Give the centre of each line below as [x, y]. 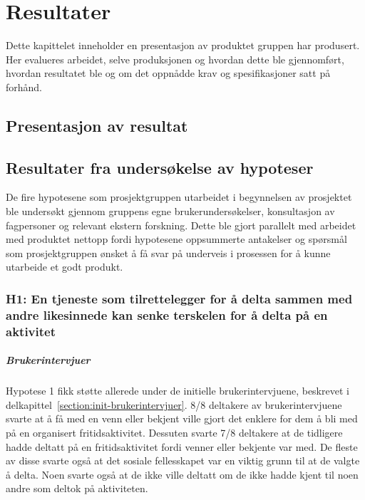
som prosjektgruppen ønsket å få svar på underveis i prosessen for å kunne [168, 252]
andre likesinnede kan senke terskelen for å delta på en [167, 314]
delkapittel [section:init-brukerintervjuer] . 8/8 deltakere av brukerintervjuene [174, 404]
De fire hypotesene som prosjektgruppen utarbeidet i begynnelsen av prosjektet [179, 197]
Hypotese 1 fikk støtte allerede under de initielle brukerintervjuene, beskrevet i [178, 391]
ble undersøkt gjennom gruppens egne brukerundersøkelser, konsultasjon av [170, 211]
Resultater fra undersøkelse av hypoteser [160, 167]
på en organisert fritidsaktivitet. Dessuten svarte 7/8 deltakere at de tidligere [174, 433]
